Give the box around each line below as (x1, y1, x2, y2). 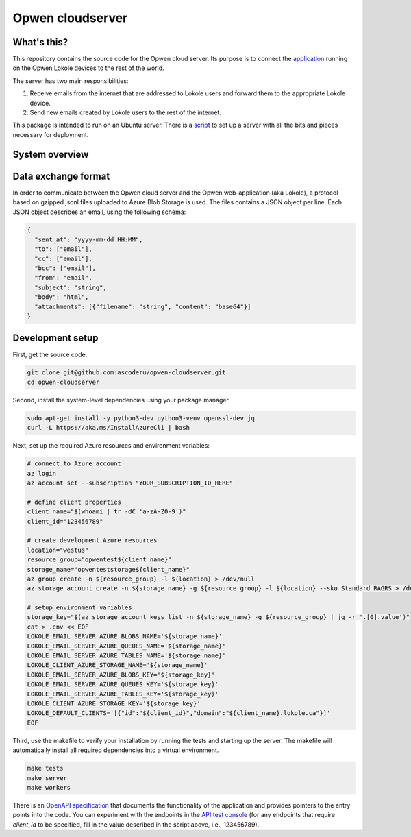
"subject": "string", (34, 283, 108, 291)
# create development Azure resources (27, 537, 158, 544)
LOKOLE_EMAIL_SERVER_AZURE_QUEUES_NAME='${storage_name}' (27, 642, 226, 650)
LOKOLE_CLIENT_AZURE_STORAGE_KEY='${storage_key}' (27, 699, 201, 707)
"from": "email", (34, 274, 92, 282)
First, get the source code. (12, 350, 88, 359)
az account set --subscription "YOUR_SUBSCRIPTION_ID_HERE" (27, 478, 234, 487)
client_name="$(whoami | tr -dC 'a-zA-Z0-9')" (27, 508, 186, 515)
